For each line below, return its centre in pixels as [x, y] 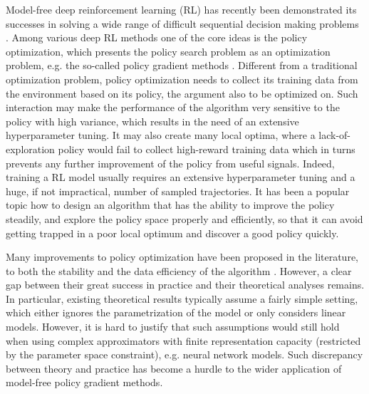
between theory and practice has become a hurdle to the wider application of [174, 368]
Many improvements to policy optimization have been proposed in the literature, [182, 257]
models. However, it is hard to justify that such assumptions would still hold [173, 327]
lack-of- [335, 135]
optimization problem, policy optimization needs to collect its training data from [182, 79]
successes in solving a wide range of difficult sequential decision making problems [182, 23]
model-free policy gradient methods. [84, 382]
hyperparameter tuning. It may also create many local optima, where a [161, 135]
